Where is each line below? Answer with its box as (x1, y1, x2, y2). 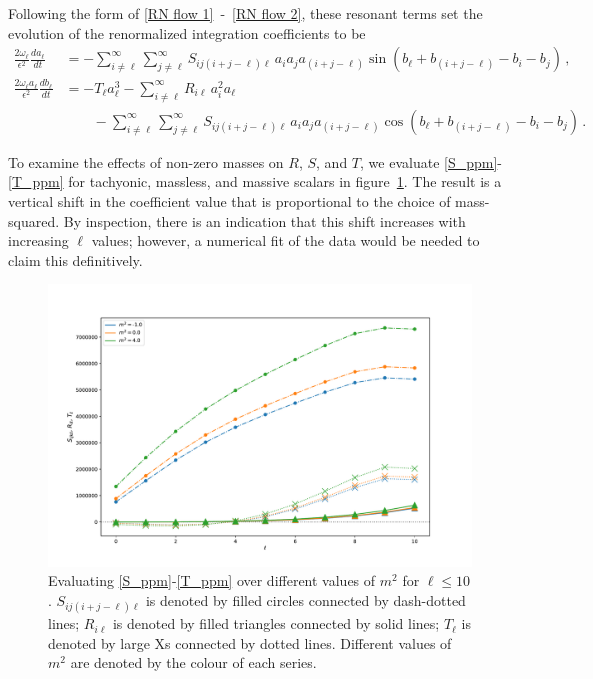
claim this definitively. (8, 249, 143, 270)
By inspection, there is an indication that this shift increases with (63, 210, 466, 231)
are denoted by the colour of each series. (70, 652, 317, 673)
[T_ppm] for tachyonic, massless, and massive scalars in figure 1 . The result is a (8, 171, 502, 192)
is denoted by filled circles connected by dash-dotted (145, 589, 466, 610)
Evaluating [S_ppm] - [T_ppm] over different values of (48, 570, 376, 591)
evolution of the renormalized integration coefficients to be (8, 22, 366, 43)
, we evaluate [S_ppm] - (360, 151, 503, 172)
